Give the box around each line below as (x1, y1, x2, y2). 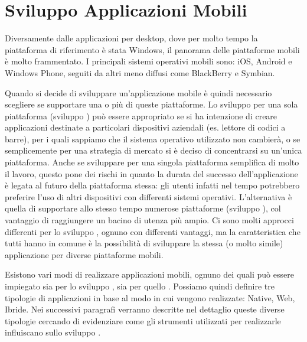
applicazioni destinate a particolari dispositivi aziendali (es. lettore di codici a (5, 121, 286, 133)
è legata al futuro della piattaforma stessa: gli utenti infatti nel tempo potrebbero (5, 179, 300, 191)
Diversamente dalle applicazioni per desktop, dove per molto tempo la (5, 32, 258, 44)
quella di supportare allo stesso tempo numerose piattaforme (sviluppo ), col (5, 202, 281, 214)
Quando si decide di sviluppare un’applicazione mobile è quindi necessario (5, 86, 272, 99)
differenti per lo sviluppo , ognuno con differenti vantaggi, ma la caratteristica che (5, 225, 301, 237)
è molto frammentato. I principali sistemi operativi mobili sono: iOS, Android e (5, 55, 292, 67)
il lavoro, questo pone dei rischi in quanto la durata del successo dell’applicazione (5, 167, 298, 180)
